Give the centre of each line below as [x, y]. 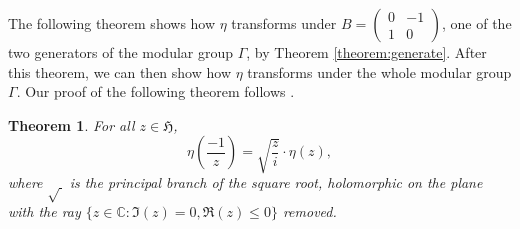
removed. [309, 211]
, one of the [476, 23]
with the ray [44, 211]
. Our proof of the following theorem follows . [155, 91]
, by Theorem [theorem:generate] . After [366, 52]
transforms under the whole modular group [379, 71]
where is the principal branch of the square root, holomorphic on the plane [245, 182]
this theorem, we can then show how [119, 71]
